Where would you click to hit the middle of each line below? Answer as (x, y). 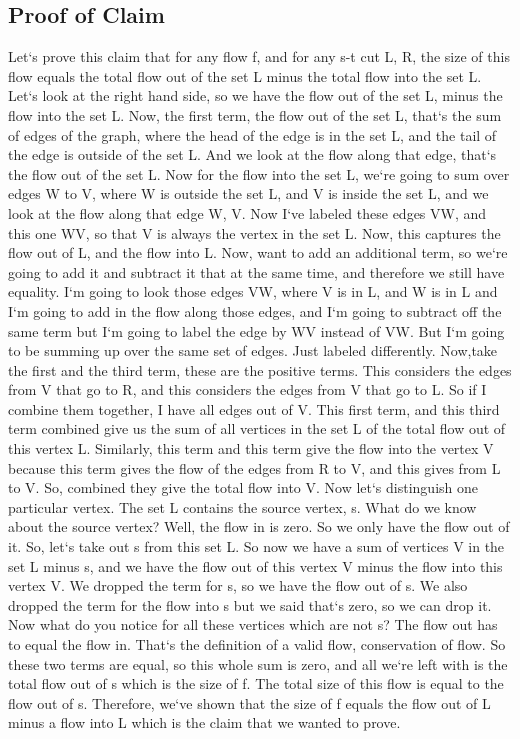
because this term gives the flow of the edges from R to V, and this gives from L (254, 467)
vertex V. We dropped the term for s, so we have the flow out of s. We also (238, 585)
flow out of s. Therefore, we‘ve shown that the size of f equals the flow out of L (249, 702)
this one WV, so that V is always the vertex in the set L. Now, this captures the (254, 232)
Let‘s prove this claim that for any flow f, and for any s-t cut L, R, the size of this (259, 56)
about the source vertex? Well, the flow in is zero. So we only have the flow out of (259, 526)
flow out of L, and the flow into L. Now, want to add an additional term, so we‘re (258, 252)
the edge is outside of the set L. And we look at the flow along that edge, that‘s (252, 154)
